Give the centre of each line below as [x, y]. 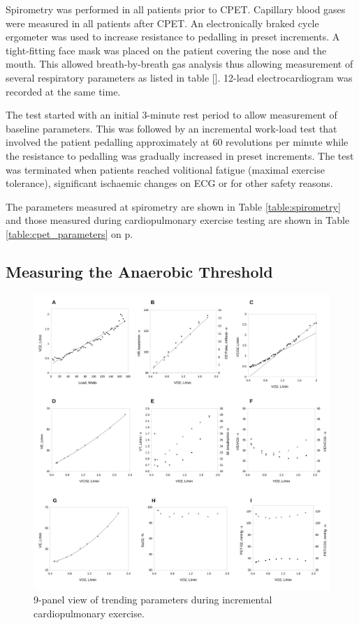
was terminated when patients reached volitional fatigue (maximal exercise [165, 169]
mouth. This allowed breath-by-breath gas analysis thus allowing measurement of [179, 64]
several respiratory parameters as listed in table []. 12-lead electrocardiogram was [179, 77]
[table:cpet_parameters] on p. [69, 233]
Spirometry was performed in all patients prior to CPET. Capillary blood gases [176, 9]
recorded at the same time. [63, 91]
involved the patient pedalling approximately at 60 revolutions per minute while [177, 142]
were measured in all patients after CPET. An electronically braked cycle [162, 23]
